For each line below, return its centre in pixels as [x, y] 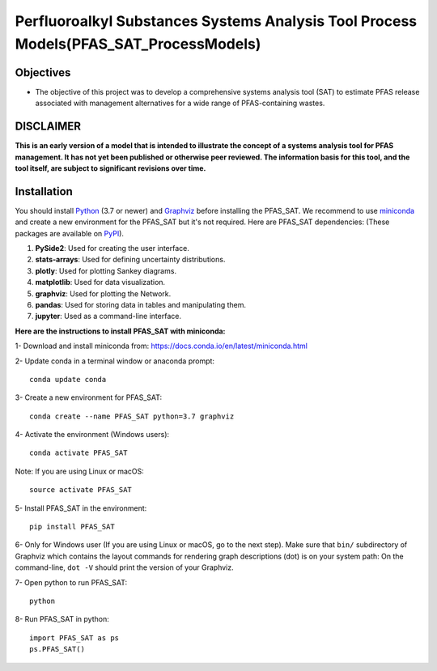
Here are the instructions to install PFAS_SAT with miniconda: [120, 331]
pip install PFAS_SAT [72, 527]
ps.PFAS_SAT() [57, 649]
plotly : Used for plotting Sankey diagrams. [106, 270]
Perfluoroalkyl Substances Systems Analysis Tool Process [216, 21]
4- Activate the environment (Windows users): [92, 435]
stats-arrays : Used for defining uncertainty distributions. [130, 260]
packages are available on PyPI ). [70, 233]
